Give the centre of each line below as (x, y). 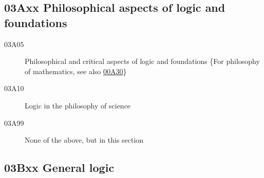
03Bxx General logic (59, 168)
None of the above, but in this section (84, 140)
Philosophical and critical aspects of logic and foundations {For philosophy (142, 61)
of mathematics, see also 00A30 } (76, 71)
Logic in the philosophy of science (78, 105)
